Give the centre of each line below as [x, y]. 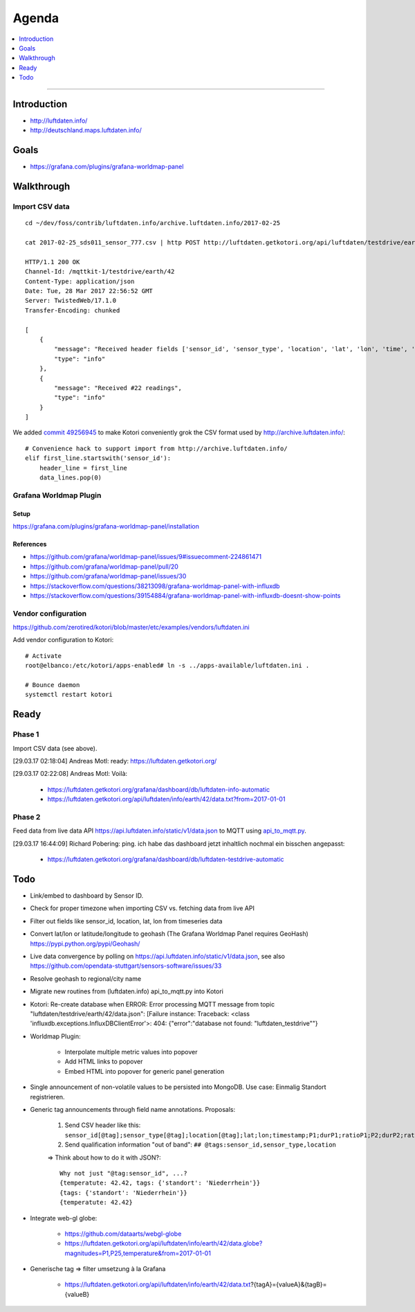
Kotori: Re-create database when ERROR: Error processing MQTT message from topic [153, 1004]
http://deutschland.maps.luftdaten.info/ [86, 130]
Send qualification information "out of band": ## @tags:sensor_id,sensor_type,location [201, 1145]
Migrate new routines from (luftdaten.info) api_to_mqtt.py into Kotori [127, 991]
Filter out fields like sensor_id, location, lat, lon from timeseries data [126, 921]
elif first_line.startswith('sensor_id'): [98, 458]
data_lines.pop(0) [71, 478]
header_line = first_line [83, 468]
